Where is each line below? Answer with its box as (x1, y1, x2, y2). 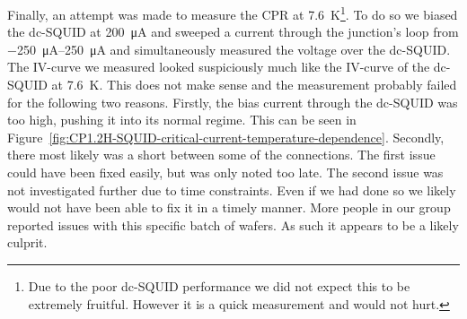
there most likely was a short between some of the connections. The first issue (7, 145, 436, 164)
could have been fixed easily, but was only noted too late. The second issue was (7, 163, 444, 181)
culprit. (7, 233, 48, 252)
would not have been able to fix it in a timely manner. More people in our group (7, 198, 451, 217)
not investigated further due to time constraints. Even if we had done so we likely (7, 180, 456, 199)
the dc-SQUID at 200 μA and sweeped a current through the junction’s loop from (7, 22, 459, 41)
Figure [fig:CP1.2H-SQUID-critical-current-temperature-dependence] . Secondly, (7, 127, 445, 146)
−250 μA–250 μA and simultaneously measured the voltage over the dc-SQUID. (7, 39, 451, 58)
